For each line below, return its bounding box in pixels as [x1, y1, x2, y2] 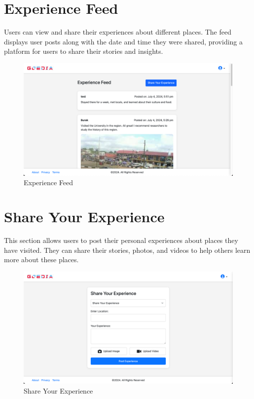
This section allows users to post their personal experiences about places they [4, 235, 238, 245]
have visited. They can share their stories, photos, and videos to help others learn [4, 244, 251, 255]
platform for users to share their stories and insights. [4, 46, 163, 56]
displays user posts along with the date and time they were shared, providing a [4, 36, 243, 46]
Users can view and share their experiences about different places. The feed [4, 27, 231, 37]
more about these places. [4, 254, 79, 265]
